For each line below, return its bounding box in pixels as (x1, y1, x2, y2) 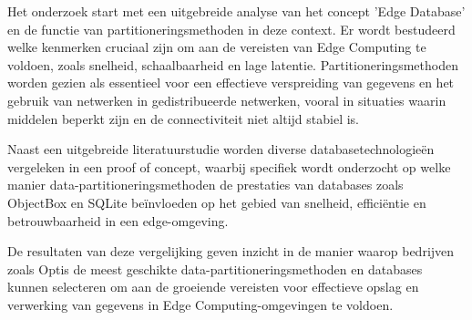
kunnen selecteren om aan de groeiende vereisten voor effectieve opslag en (7, 277, 419, 296)
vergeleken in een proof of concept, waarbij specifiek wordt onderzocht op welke (7, 157, 451, 176)
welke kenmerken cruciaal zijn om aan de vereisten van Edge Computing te (7, 37, 426, 57)
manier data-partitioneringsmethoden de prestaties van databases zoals (7, 175, 404, 194)
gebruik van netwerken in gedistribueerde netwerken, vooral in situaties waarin (7, 90, 446, 109)
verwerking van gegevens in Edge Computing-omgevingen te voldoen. (7, 294, 394, 314)
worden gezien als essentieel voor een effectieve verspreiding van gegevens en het (7, 73, 455, 92)
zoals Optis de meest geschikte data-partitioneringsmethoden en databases (7, 259, 423, 278)
